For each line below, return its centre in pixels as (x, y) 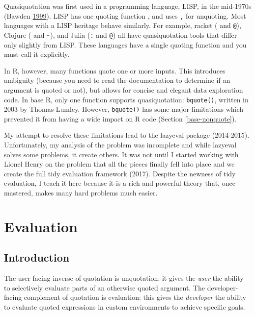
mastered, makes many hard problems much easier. (81, 193)
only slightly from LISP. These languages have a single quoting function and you (125, 44)
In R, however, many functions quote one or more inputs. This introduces (115, 70)
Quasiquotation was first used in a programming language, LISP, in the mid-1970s (128, 6)
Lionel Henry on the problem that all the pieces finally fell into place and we (119, 164)
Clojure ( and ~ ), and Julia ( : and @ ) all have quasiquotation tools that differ (121, 35)
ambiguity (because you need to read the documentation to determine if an (117, 80)
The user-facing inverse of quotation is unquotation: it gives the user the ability (124, 278)
